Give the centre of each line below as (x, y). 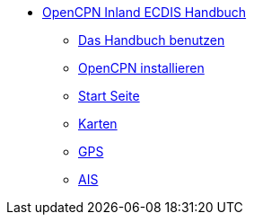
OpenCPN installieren (141, 68)
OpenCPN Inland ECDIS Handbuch (145, 12)
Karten (98, 124)
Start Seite (109, 96)
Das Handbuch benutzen (152, 40)
